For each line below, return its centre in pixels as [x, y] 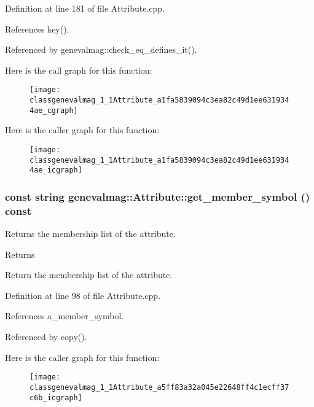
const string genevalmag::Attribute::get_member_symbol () [158, 196]
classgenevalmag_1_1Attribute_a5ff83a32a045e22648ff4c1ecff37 [159, 387]
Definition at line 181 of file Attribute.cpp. [85, 8]
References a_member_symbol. [65, 316]
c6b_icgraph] [56, 397]
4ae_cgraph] [54, 110]
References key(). [37, 29]
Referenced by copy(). [46, 337]
